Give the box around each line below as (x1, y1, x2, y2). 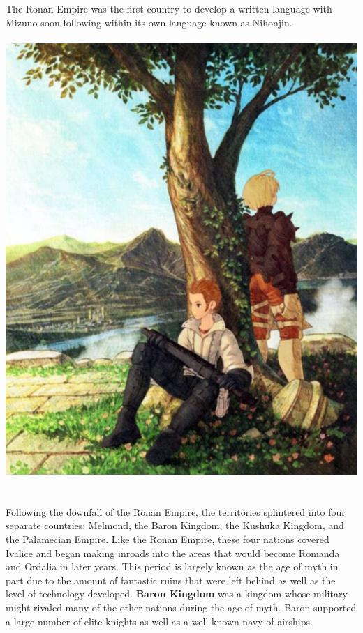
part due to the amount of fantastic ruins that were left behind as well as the (6, 572, 336, 587)
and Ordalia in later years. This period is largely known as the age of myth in (6, 559, 339, 574)
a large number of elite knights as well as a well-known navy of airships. (6, 613, 313, 628)
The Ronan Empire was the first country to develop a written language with (6, 1, 332, 15)
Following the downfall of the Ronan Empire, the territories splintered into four (6, 504, 346, 519)
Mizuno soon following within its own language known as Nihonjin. (6, 15, 292, 29)
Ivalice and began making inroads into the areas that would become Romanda (6, 545, 340, 560)
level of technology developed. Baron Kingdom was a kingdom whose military (6, 586, 348, 601)
